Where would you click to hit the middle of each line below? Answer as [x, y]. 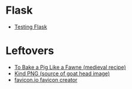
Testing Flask [30, 27]
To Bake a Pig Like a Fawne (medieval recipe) [70, 67]
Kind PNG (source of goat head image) [62, 73]
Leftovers [30, 51]
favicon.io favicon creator [46, 80]
